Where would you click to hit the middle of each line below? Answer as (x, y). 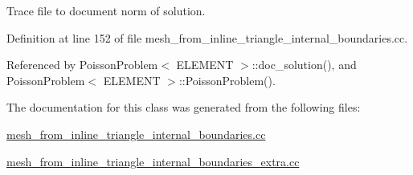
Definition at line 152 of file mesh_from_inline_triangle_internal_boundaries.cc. (207, 37)
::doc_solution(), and (304, 65)
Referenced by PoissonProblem (82, 65)
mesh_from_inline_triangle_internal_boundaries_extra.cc (153, 161)
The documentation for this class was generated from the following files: (184, 107)
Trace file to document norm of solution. (106, 10)
